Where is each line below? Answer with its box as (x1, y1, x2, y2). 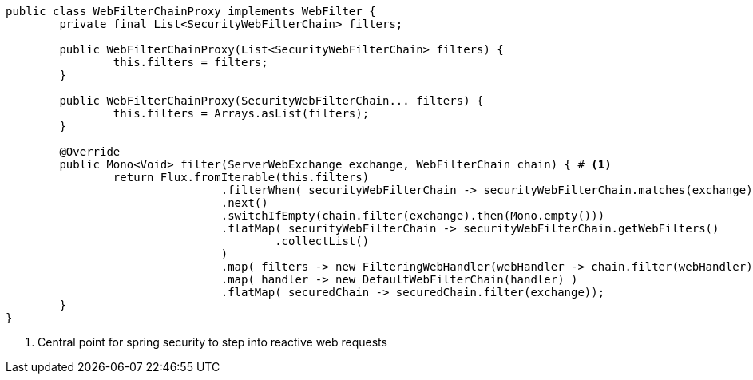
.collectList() (275, 235, 370, 247)
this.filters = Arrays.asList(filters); (113, 107, 370, 120)
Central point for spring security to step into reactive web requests (38, 335, 387, 349)
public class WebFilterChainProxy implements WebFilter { (6, 5, 376, 18)
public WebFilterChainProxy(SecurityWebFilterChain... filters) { (59, 94, 484, 107)
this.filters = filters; (113, 56, 268, 69)
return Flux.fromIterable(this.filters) (113, 171, 370, 184)
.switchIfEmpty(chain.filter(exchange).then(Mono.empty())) (220, 209, 605, 222)
